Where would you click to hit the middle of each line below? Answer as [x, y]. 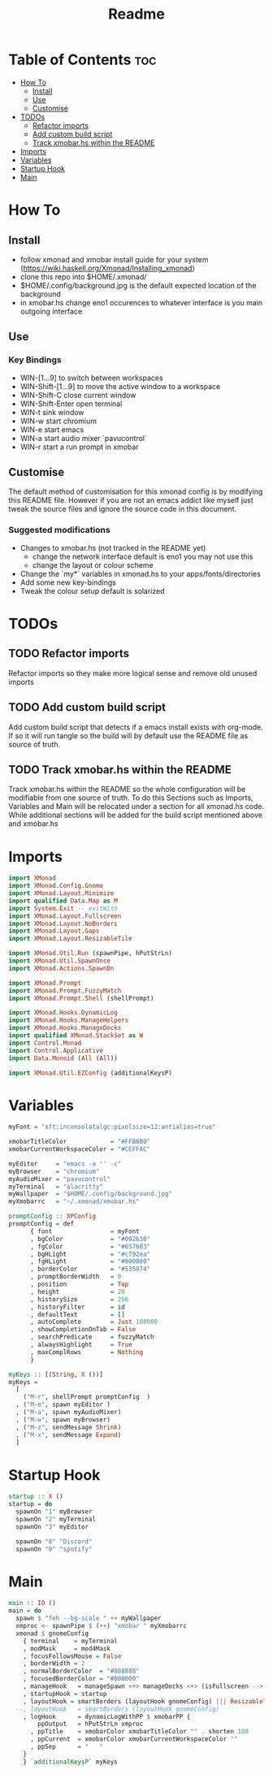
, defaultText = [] [78, 1314]
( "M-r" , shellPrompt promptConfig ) [87, 1397]
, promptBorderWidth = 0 [76, 1277]
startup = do [30, 1504]
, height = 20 [78, 1292]
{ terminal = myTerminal [70, 1641]
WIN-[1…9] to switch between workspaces [92, 378]
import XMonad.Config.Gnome [56, 886]
